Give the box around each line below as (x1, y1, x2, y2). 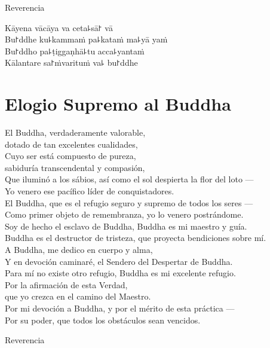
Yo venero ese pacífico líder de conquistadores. (5, 185, 174, 197)
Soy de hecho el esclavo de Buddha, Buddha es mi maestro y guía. (5, 219, 247, 232)
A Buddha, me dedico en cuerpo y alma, (5, 243, 153, 256)
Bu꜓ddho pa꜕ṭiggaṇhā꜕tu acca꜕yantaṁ (5, 44, 145, 57)
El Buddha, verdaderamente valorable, (5, 126, 146, 139)
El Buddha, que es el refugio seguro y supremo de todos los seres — (5, 196, 253, 209)
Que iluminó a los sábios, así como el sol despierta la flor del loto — (5, 173, 254, 185)
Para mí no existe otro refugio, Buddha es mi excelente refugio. (5, 267, 236, 279)
